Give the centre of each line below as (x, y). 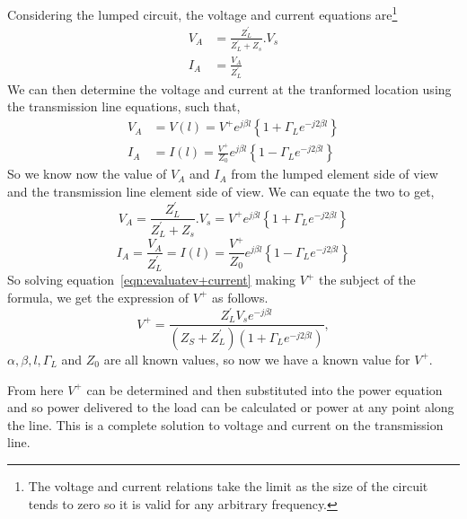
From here (35, 389)
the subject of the (367, 280)
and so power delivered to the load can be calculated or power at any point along (231, 407)
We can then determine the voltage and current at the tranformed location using (229, 88)
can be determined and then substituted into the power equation (264, 389)
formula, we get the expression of (98, 297)
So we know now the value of (87, 174)
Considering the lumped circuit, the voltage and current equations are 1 (203, 13)
